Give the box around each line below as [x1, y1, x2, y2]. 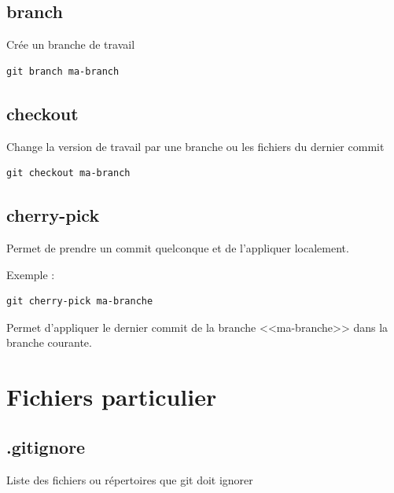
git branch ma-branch [6, 65, 120, 77]
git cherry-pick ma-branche [6, 296, 153, 307]
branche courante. [6, 334, 92, 351]
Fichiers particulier [6, 381, 217, 413]
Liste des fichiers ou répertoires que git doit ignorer [6, 471, 253, 487]
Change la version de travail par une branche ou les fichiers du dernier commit [6, 138, 385, 154]
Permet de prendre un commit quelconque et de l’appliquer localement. [6, 239, 349, 256]
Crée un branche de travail [6, 36, 135, 53]
